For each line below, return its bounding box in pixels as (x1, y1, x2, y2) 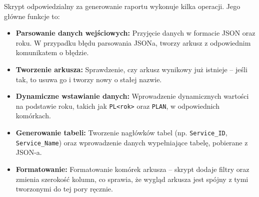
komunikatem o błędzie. (15, 47, 89, 58)
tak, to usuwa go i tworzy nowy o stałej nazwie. (15, 74, 162, 84)
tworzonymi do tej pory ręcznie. (15, 183, 113, 194)
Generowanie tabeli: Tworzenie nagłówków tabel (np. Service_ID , (15, 127, 227, 137)
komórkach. (15, 110, 51, 121)
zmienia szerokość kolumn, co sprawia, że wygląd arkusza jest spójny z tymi (15, 173, 248, 184)
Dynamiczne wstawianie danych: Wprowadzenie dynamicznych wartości (15, 91, 249, 101)
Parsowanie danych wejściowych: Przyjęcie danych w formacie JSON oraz (15, 28, 255, 38)
